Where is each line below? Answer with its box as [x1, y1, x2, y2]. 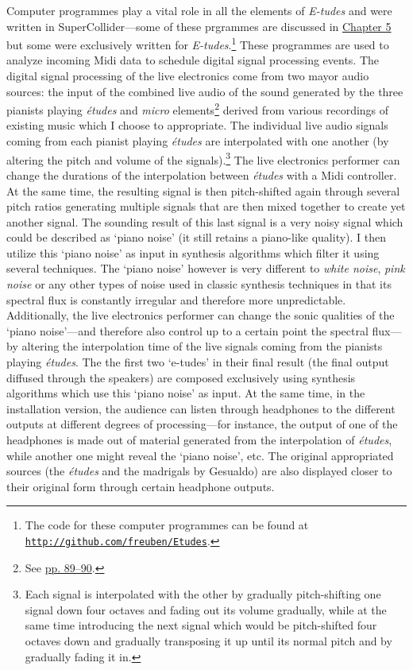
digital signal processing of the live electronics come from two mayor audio [6, 68, 369, 84]
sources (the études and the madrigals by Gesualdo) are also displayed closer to [6, 463, 392, 479]
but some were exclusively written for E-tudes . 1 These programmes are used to [6, 34, 389, 52]
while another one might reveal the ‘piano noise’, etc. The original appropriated [6, 447, 394, 463]
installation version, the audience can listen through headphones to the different [6, 400, 396, 416]
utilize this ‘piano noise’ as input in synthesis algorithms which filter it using [6, 244, 380, 261]
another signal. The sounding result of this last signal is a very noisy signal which [6, 213, 403, 230]
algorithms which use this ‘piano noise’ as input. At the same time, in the [6, 385, 365, 401]
